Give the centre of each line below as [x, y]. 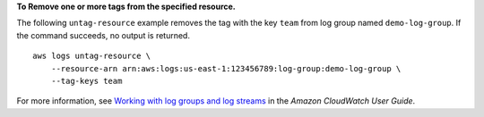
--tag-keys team [86, 81]
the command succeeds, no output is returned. [103, 35]
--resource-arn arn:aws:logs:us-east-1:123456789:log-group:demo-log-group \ [226, 68]
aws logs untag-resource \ [92, 56]
